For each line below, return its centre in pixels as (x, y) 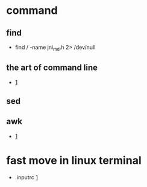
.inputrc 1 (26, 177)
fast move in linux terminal (74, 160)
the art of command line (52, 68)
